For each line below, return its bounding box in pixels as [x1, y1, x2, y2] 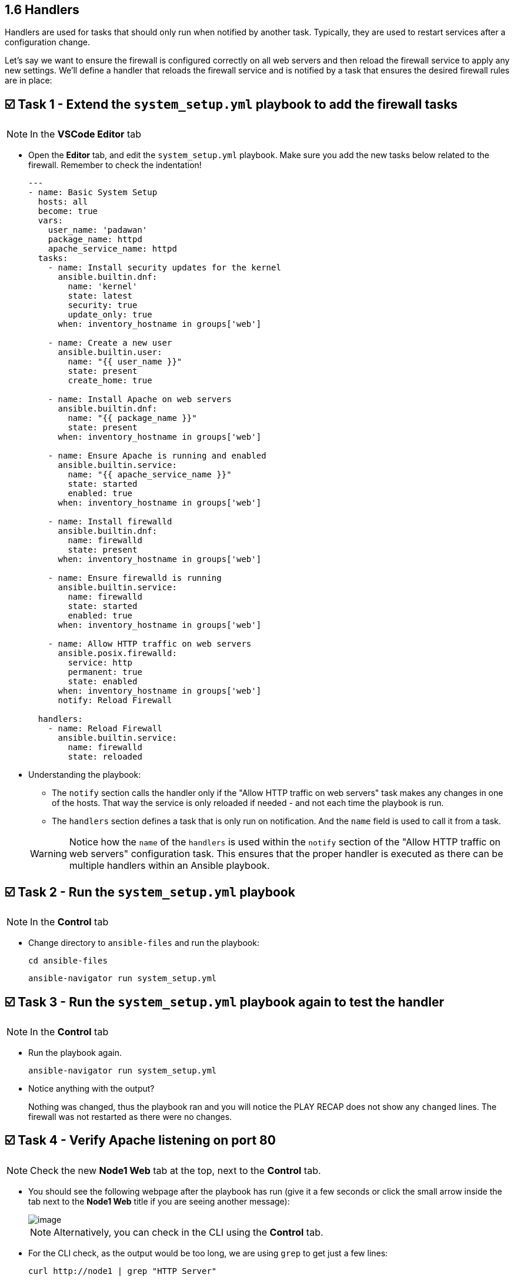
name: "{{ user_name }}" [68, 357, 182, 367]
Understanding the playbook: [28, 770, 141, 780]
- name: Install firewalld [48, 517, 172, 527]
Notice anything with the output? [28, 1083, 155, 1093]
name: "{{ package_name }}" [68, 413, 197, 423]
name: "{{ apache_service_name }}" [68, 470, 232, 480]
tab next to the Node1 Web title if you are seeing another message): [28, 1196, 290, 1206]
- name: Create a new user [48, 338, 172, 348]
